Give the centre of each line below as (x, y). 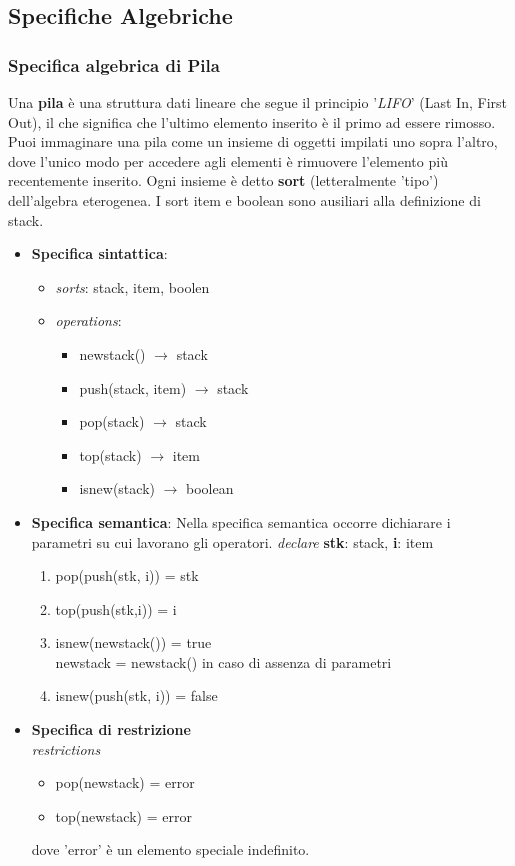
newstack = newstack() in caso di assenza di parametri (223, 661)
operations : (88, 320)
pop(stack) (112, 421)
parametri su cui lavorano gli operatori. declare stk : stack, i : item (232, 541)
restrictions (66, 748)
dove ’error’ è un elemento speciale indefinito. (170, 849)
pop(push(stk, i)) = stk (127, 575)
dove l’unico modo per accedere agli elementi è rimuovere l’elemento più (228, 160)
